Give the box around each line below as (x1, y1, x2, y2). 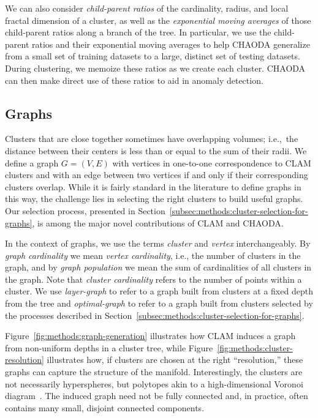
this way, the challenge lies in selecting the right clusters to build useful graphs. (5, 192, 303, 205)
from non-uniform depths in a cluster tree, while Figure (5, 341, 213, 354)
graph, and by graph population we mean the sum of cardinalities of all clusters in (5, 261, 312, 274)
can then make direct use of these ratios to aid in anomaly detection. (5, 73, 263, 86)
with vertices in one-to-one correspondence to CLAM (112, 156, 311, 169)
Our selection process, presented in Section (5, 204, 165, 217)
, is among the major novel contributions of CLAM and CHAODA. (32, 216, 284, 229)
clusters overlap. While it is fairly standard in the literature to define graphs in (5, 180, 301, 193)
